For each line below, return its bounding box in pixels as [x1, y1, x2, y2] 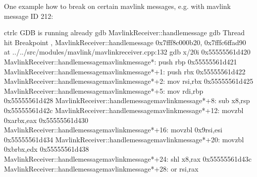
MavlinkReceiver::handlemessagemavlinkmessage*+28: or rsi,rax [4, 163, 199, 174]
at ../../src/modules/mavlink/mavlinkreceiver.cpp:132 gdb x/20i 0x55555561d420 [4, 47, 251, 57]
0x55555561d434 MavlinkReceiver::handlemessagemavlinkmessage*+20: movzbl [4, 134, 244, 144]
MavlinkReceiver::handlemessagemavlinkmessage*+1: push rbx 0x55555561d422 [4, 66, 246, 76]
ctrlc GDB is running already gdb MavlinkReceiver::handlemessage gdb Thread [4, 27, 245, 38]
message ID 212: [4, 10, 53, 21]
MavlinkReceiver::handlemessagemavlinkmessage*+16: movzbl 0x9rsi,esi [4, 124, 222, 135]
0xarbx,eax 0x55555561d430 [4, 115, 89, 125]
